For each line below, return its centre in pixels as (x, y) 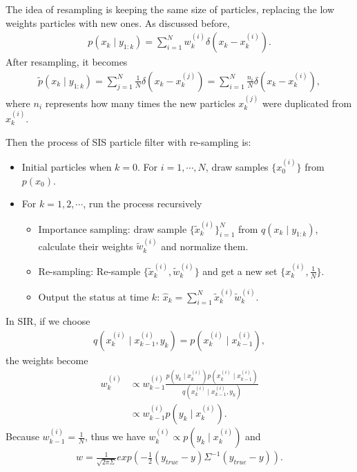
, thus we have (115, 436)
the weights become (47, 360)
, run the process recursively (143, 204)
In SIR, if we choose (48, 321)
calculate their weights (86, 246)
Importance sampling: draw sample (113, 228)
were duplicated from (307, 103)
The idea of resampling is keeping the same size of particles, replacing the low (170, 9)
